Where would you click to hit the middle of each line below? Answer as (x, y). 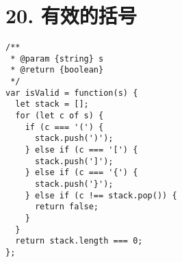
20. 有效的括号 (71, 15)
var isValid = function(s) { (72, 93)
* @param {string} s (57, 58)
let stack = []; (52, 104)
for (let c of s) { (60, 116)
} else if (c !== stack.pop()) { (101, 195)
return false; (67, 207)
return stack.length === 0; (79, 241)
